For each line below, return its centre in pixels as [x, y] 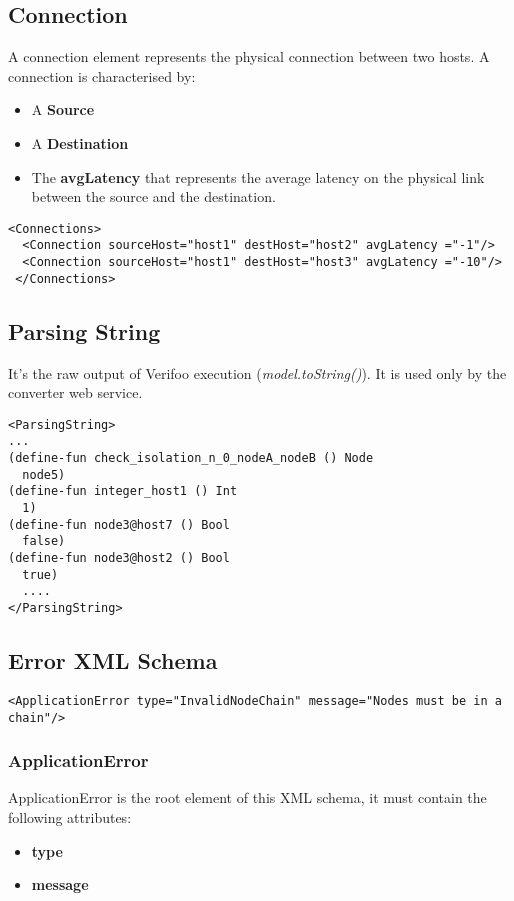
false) [44, 541]
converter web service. [75, 392]
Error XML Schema [113, 660]
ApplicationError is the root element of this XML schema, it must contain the [247, 797]
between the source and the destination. [153, 196]
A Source [63, 109]
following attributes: [70, 816]
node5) [44, 474]
